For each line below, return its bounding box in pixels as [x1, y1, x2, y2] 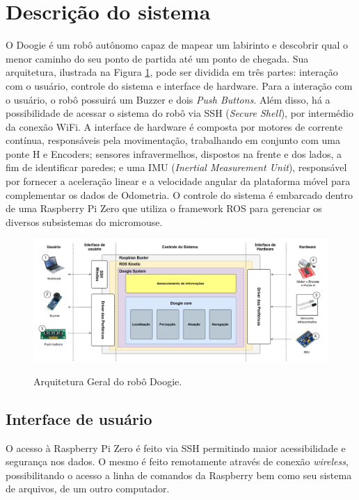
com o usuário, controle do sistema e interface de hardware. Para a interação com [6, 78, 353, 92]
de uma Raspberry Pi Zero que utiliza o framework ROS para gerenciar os [6, 201, 322, 216]
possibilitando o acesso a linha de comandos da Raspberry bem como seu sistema [6, 467, 352, 482]
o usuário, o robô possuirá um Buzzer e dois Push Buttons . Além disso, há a [6, 92, 330, 106]
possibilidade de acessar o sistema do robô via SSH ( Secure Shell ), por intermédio [6, 106, 353, 120]
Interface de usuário [6, 408, 152, 429]
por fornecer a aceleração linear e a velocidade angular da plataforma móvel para [6, 174, 351, 188]
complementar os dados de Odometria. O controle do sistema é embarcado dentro [6, 187, 353, 202]
